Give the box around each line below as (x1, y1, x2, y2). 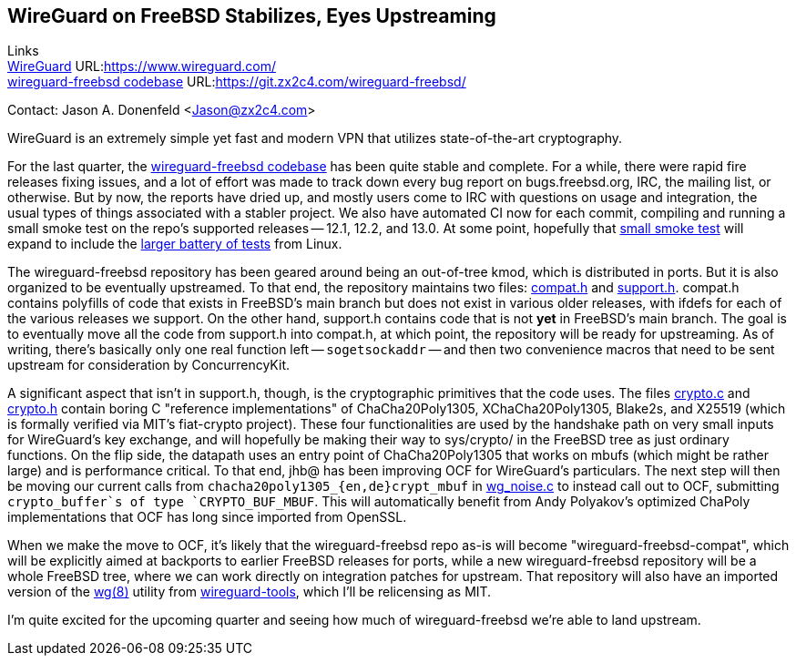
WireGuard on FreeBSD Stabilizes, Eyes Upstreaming (7, 5, 496, 27)
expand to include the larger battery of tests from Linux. (7, 236, 342, 252)
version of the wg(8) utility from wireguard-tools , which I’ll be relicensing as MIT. (7, 584, 492, 600)
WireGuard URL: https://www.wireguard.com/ (7, 58, 276, 75)
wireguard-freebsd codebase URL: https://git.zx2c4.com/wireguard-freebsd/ (7, 74, 466, 90)
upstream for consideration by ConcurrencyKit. (7, 357, 291, 373)
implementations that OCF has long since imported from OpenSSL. (7, 509, 407, 525)
